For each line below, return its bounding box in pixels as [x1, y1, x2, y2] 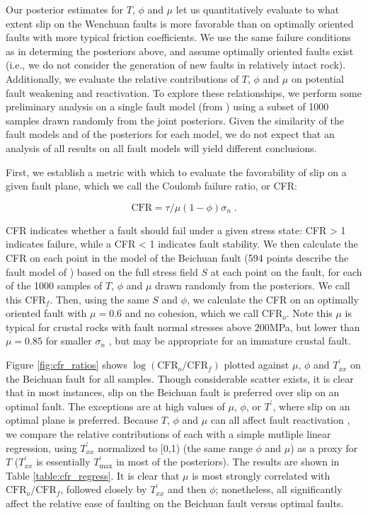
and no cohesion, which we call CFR [125, 306, 283, 320]
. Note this [286, 306, 333, 320]
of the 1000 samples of [6, 278, 103, 293]
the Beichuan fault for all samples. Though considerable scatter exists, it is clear [6, 371, 354, 386]
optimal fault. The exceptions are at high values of [6, 398, 225, 413]
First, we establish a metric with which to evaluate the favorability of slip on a [6, 164, 347, 179]
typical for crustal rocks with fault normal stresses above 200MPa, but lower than [6, 319, 360, 334]
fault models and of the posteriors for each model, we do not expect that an [6, 127, 335, 141]
